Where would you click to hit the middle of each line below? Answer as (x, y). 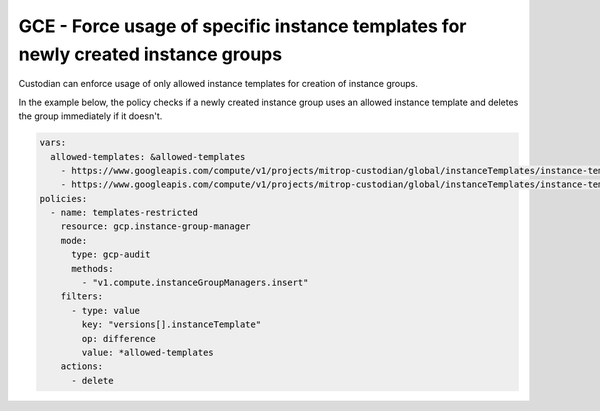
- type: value (105, 310)
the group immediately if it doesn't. (90, 116)
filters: (82, 296)
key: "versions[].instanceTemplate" (171, 324)
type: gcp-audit (111, 254)
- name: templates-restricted (124, 213)
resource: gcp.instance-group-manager (155, 226)
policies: (63, 198)
